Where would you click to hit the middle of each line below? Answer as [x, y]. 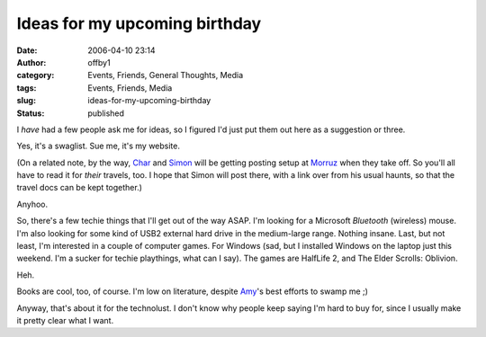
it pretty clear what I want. [65, 320]
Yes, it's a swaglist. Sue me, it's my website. [98, 146]
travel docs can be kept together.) [80, 188]
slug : [26, 101]
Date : [27, 50]
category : [36, 75]
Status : [31, 113]
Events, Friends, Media [130, 88]
